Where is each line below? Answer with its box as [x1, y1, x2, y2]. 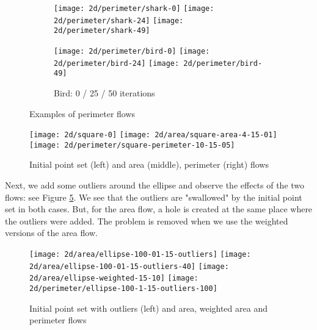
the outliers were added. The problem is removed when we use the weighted [5, 214, 288, 227]
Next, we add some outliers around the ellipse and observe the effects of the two [5, 179, 305, 192]
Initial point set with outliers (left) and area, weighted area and [29, 301, 268, 314]
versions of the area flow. [5, 226, 98, 239]
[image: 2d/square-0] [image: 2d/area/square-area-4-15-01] [29, 131, 277, 140]
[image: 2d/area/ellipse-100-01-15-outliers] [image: [29, 250, 251, 259]
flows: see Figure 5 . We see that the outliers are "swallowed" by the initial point [5, 190, 302, 203]
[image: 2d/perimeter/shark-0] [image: [54, 4, 214, 13]
